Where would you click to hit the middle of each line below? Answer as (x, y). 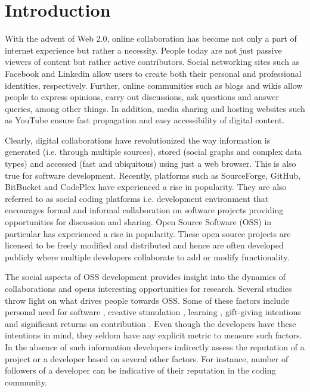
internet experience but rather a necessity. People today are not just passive (143, 50)
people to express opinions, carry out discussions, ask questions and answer (142, 97)
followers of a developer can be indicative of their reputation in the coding (140, 370)
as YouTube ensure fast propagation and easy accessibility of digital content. (145, 120)
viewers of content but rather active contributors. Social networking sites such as (152, 62)
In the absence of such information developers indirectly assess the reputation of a (155, 346)
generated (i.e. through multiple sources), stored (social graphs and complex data (153, 152)
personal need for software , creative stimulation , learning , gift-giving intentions (153, 312)
